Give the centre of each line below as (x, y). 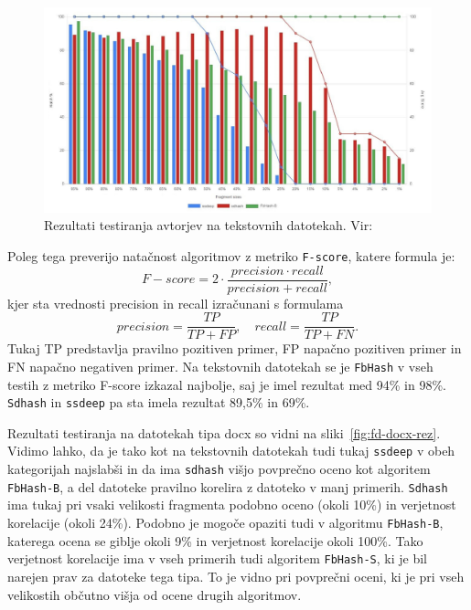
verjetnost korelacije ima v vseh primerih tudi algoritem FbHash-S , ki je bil (217, 558)
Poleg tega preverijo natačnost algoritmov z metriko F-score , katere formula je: (231, 256)
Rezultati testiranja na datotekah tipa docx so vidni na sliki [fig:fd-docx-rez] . (224, 432)
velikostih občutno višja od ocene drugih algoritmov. (155, 594)
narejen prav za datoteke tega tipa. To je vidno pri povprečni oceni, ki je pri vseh (236, 576)
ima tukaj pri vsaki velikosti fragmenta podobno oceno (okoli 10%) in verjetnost (232, 505)
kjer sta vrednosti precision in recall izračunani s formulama (176, 303)
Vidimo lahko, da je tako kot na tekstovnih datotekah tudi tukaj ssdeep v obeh (231, 451)
